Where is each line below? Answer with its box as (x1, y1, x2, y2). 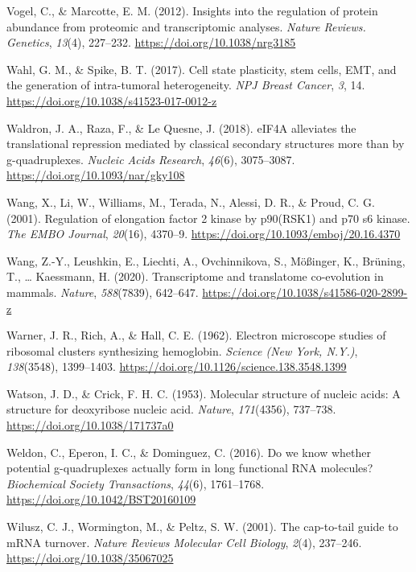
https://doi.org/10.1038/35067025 (6, 549, 174, 566)
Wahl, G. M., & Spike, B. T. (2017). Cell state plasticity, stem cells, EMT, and (6, 60, 397, 77)
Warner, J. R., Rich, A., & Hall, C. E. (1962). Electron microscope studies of (6, 327, 386, 344)
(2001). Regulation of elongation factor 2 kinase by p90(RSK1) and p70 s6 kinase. (6, 209, 410, 226)
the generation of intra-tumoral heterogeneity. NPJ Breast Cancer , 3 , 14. (6, 76, 365, 93)
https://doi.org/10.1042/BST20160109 (6, 491, 196, 508)
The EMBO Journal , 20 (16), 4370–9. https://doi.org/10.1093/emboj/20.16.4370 (6, 225, 401, 242)
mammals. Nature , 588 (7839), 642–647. (6, 283, 199, 300)
